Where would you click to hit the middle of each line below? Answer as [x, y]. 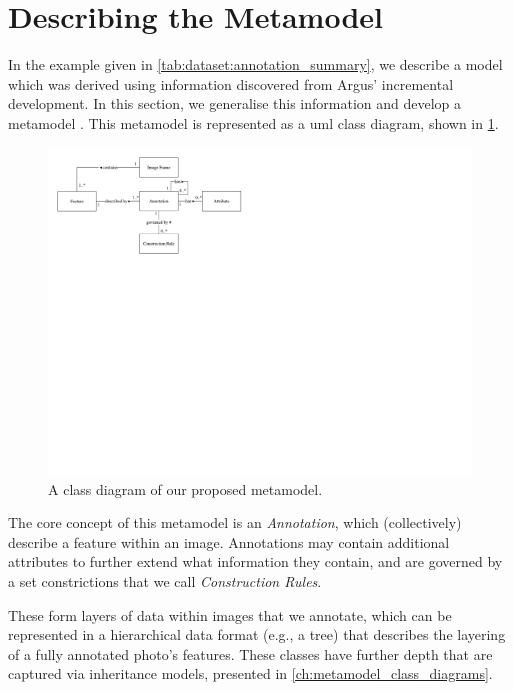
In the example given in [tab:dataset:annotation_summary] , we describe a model [255, 64]
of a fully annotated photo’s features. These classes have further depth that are [250, 653]
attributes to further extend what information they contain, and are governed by [255, 561]
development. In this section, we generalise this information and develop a [235, 103]
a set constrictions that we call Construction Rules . [165, 580]
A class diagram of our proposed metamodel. [185, 488]
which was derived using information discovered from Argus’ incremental [231, 83]
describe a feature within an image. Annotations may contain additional [229, 541]
